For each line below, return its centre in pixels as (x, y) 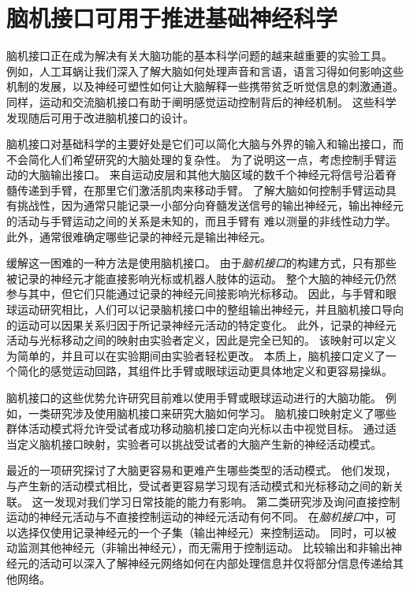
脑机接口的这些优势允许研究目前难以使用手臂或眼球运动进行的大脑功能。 (194, 397)
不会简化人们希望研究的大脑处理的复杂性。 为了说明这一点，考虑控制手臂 (196, 159)
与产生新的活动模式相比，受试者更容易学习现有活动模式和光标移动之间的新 (199, 485)
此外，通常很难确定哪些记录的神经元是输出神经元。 (139, 236)
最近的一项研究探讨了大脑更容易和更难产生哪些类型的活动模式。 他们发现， (201, 470)
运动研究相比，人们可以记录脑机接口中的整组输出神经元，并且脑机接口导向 (210, 309)
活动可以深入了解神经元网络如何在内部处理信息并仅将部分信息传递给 (216, 562)
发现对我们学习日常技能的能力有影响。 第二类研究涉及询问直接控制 (227, 501)
